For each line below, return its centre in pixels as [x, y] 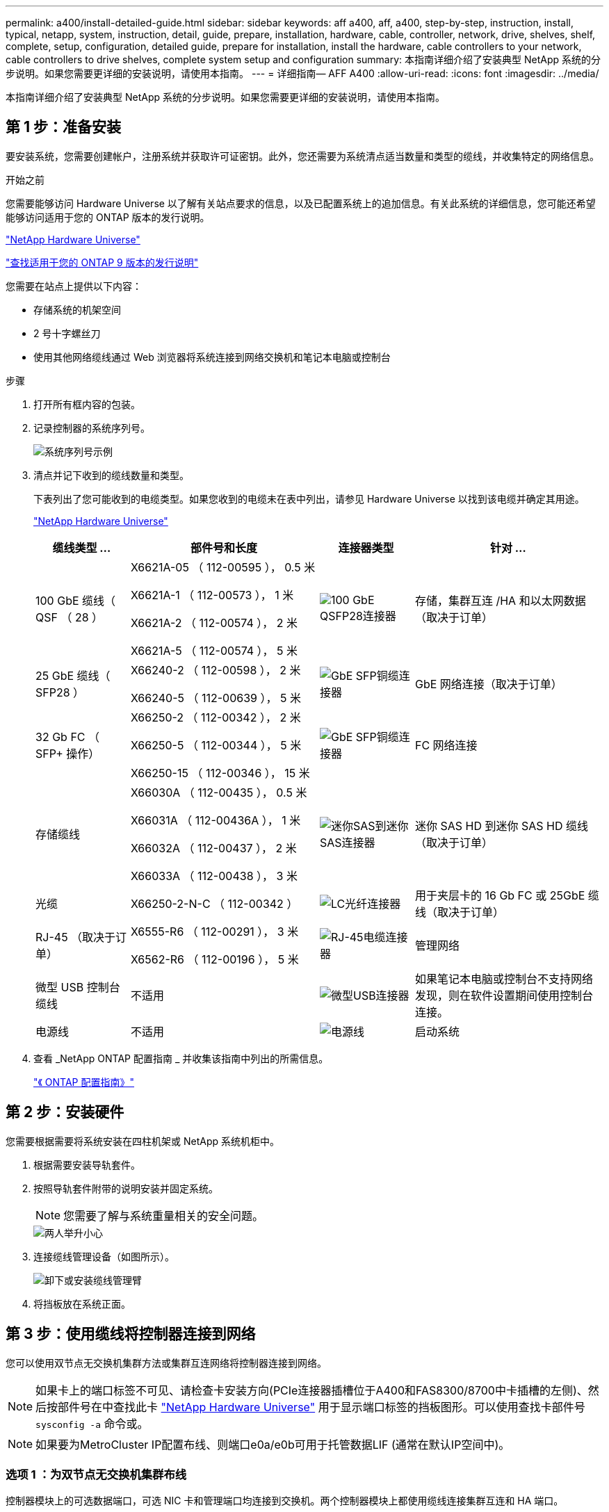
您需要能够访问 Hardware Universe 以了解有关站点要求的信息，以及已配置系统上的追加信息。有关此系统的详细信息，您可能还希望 [301, 203]
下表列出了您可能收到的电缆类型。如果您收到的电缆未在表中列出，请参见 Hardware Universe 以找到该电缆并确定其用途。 [309, 498]
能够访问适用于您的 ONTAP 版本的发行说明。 [108, 217]
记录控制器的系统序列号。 [92, 428]
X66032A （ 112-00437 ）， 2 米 [213, 848]
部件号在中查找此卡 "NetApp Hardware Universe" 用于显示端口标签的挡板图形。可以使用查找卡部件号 [322, 1407]
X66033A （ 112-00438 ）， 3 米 [214, 876]
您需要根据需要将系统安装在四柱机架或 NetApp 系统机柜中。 [143, 1141]
